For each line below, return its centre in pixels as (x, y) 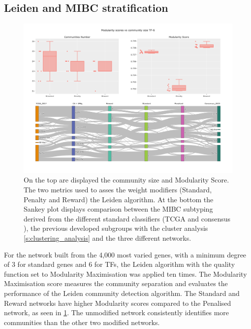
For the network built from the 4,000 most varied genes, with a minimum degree (125, 254)
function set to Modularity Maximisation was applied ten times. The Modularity (125, 274)
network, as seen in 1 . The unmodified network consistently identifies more (117, 312)
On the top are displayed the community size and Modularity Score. (126, 180)
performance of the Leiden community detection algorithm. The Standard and (122, 293)
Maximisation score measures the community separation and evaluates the (116, 283)
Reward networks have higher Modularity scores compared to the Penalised (118, 303)
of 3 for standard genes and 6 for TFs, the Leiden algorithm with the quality (120, 264)
